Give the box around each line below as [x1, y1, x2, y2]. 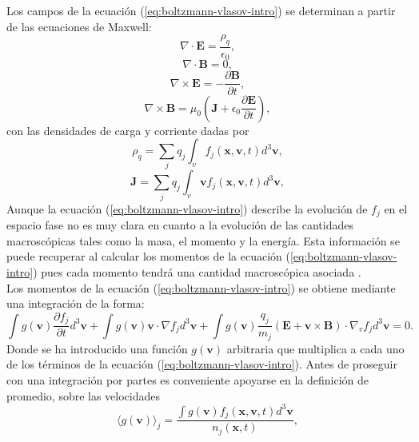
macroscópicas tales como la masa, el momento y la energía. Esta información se [6, 232, 400, 249]
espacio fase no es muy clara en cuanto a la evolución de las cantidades [6, 217, 353, 233]
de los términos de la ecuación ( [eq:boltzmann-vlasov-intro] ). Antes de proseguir [6, 356, 397, 372]
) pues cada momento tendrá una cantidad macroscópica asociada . [33, 264, 361, 281]
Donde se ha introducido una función [6, 340, 188, 356]
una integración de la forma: [6, 295, 145, 312]
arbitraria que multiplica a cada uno [226, 340, 405, 356]
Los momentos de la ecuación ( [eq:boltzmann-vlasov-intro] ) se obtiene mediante [6, 279, 396, 296]
